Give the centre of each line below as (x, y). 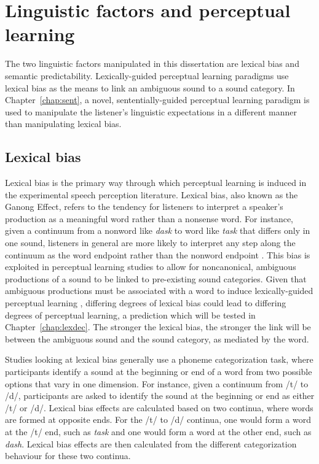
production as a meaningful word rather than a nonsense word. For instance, (149, 218)
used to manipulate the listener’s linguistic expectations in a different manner (151, 111)
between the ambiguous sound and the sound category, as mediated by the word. (157, 338)
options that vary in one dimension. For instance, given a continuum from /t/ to (157, 383)
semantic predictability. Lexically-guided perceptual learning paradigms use (147, 75)
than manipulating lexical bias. (63, 124)
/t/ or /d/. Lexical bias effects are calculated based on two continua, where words (159, 407)
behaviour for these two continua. (68, 456)
